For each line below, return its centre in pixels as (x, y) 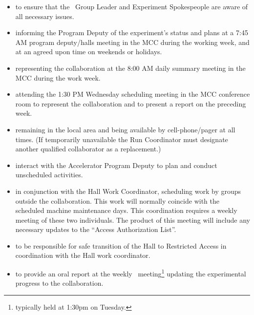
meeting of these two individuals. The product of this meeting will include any (133, 220)
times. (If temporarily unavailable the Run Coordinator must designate (122, 139)
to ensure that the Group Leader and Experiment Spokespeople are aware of (132, 6)
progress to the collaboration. (59, 283)
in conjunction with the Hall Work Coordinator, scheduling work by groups (128, 191)
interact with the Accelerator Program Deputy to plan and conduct (116, 165)
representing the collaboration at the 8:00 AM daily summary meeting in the (130, 68)
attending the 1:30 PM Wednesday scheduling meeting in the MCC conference (133, 94)
